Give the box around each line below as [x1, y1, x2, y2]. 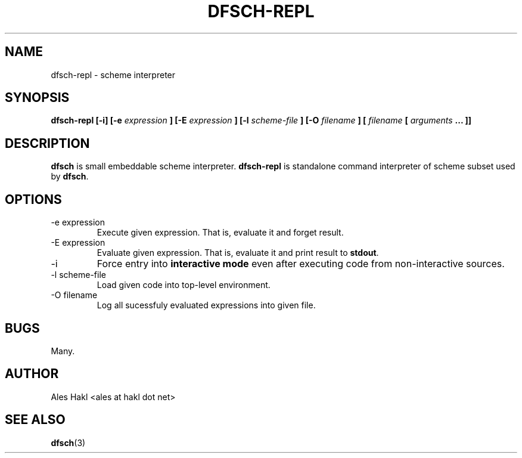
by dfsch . [51, 171, 89, 182]
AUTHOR [5, 366, 59, 382]
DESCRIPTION [5, 135, 90, 151]
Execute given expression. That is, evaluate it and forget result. [97, 227, 344, 238]
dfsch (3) [51, 437, 86, 448]
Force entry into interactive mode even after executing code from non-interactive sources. [97, 258, 505, 270]
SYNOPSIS [5, 90, 70, 106]
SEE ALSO [5, 412, 66, 428]
